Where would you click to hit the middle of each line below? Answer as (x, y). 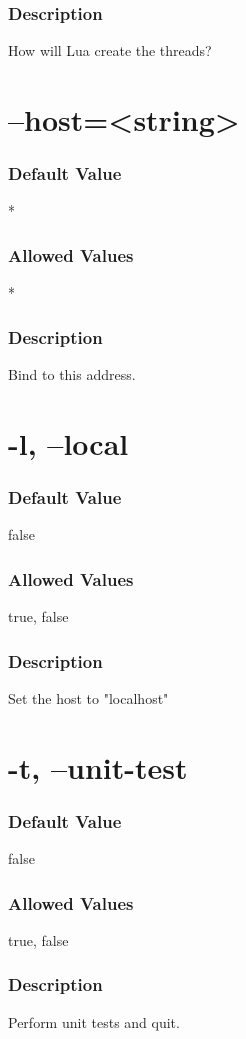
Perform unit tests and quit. (94, 1021)
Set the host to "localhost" (88, 697)
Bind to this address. (72, 374)
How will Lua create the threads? (110, 50)
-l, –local (68, 442)
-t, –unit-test (98, 766)
